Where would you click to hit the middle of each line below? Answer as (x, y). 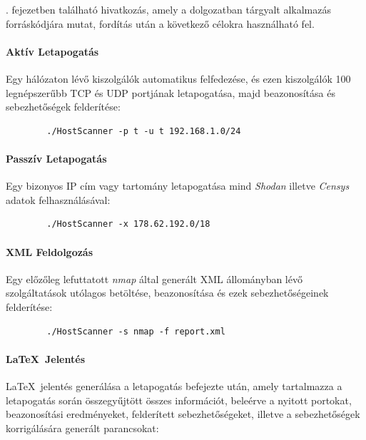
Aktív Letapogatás (52, 51)
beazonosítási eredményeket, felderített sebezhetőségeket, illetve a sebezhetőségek (183, 414)
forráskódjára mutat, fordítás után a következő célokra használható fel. (160, 23)
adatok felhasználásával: (58, 199)
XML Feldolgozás (50, 251)
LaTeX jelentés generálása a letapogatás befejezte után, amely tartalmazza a (174, 385)
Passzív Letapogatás (56, 158)
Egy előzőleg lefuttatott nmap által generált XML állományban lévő (154, 278)
